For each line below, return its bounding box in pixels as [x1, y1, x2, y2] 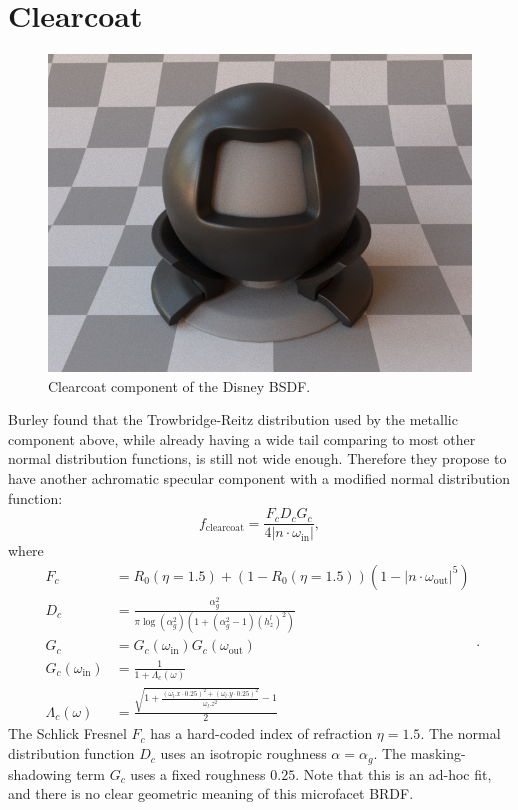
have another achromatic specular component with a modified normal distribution [8, 467, 511, 488]
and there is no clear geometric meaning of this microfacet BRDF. [8, 783, 414, 804]
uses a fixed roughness [130, 763, 266, 784]
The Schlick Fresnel [8, 723, 127, 744]
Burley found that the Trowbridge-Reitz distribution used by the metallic [8, 409, 458, 430]
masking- [410, 743, 466, 764]
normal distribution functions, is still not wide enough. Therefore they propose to [8, 448, 507, 469]
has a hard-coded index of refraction [150, 723, 373, 744]
